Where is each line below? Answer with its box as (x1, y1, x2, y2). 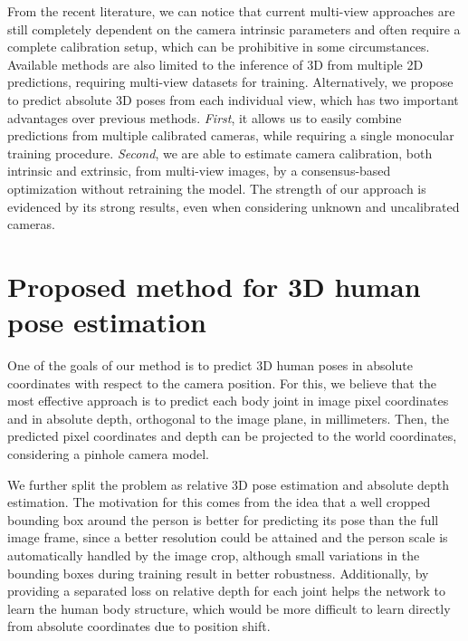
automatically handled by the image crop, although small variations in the (7, 545, 420, 564)
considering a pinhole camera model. (7, 445, 209, 463)
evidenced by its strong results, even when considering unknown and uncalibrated (7, 196, 460, 215)
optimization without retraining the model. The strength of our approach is (7, 178, 426, 197)
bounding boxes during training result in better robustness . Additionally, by (7, 563, 429, 582)
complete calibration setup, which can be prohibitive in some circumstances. (7, 37, 430, 56)
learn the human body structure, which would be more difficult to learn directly (7, 598, 451, 617)
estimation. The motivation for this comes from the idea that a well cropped (7, 493, 431, 512)
